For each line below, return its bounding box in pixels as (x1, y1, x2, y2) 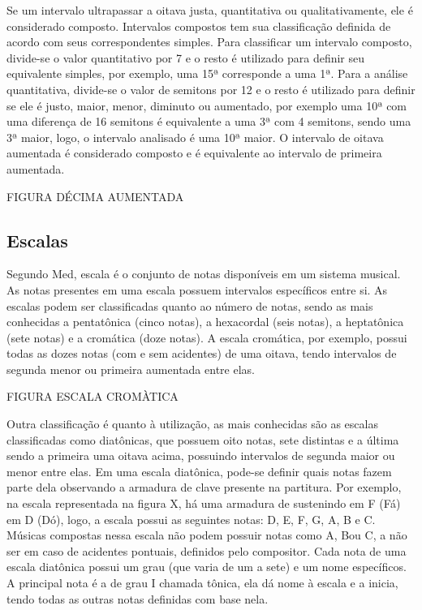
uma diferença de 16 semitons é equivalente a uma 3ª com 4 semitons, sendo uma (6, 113, 411, 130)
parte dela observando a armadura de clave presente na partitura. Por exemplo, (6, 479, 402, 496)
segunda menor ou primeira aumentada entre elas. (6, 360, 255, 377)
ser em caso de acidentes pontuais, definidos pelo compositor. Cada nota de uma (6, 542, 407, 559)
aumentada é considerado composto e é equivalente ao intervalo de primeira (6, 144, 382, 161)
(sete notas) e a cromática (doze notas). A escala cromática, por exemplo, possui (6, 329, 407, 346)
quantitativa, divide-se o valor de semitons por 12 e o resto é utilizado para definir (6, 80, 416, 97)
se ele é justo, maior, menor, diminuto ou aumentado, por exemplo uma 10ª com (6, 97, 407, 114)
